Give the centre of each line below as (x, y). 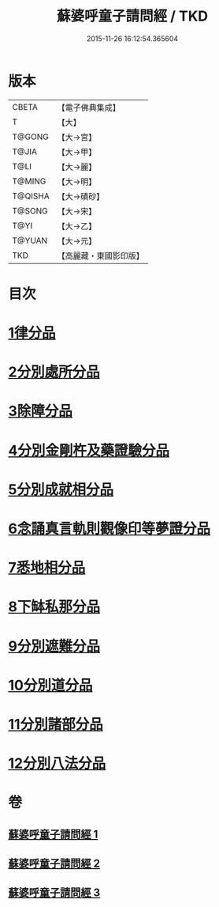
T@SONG (30, 210)
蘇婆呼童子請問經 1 (53, 834)
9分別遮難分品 (54, 646)
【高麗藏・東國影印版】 (100, 255)
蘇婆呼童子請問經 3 (54, 893)
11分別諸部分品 (56, 724)
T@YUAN (30, 240)
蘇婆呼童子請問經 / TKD (132, 16)
